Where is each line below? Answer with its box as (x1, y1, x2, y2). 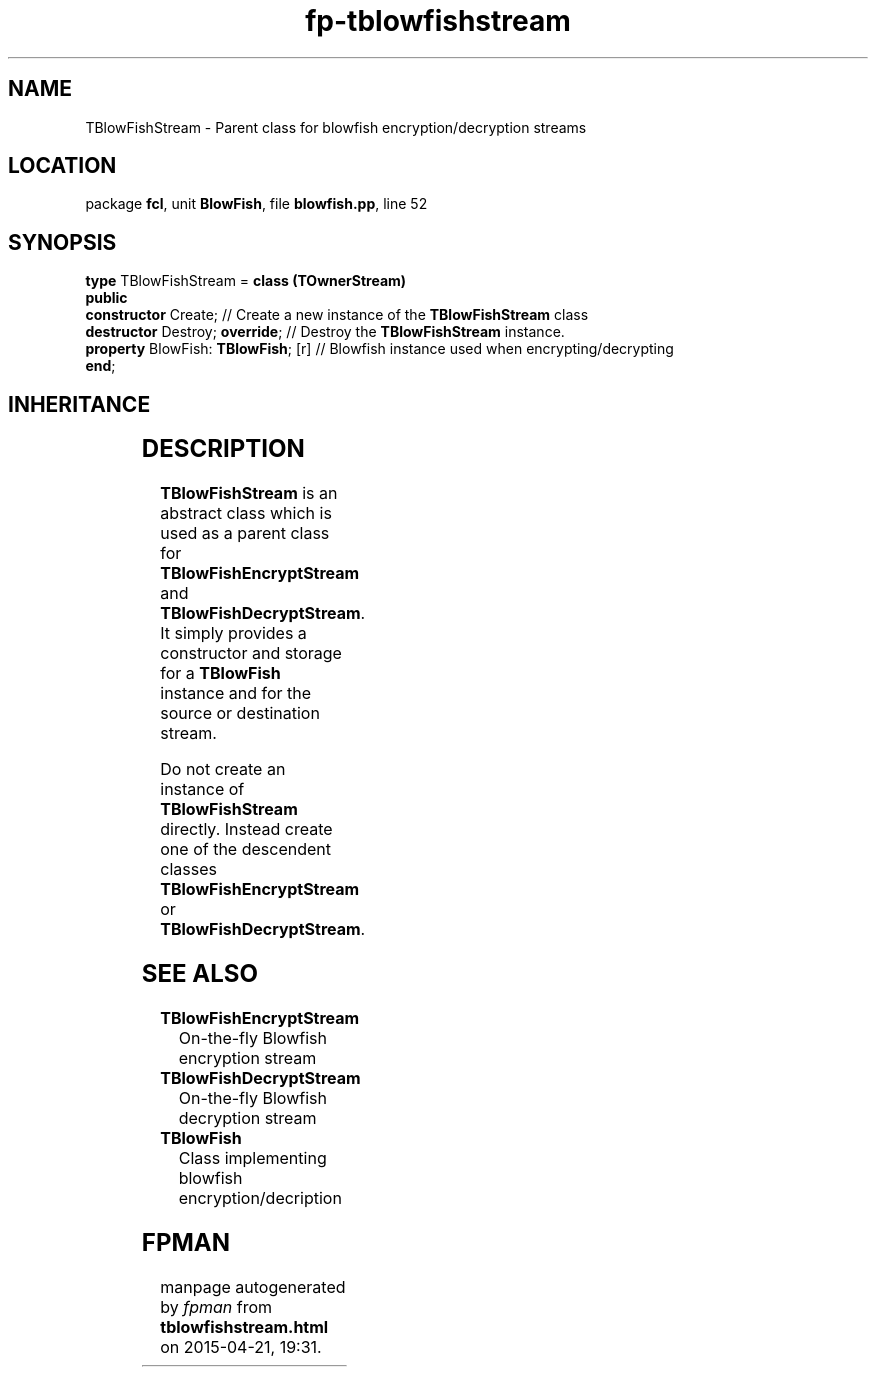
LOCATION (8, 153, 117, 179)
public (85, 289, 128, 307)
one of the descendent (160, 839, 331, 860)
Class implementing (178, 1147, 327, 1168)
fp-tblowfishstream (305, 4, 571, 38)
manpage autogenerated (160, 1276, 346, 1297)
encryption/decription (178, 1187, 342, 1208)
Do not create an (160, 759, 286, 780)
